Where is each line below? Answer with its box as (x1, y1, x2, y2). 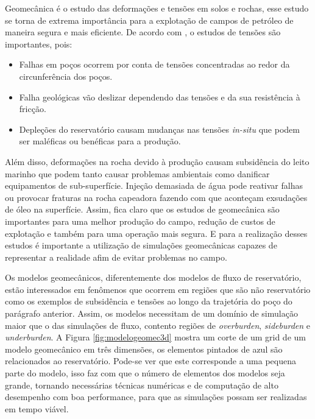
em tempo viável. (5, 402, 69, 415)
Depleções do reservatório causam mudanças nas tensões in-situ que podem (19, 122, 300, 135)
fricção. (19, 102, 46, 115)
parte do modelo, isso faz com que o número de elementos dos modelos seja (5, 367, 285, 379)
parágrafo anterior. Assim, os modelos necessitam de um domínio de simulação (5, 307, 298, 320)
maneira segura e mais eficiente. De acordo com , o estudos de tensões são (5, 26, 281, 38)
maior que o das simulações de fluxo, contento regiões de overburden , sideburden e (5, 319, 310, 331)
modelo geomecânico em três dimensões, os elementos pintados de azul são (5, 342, 283, 355)
